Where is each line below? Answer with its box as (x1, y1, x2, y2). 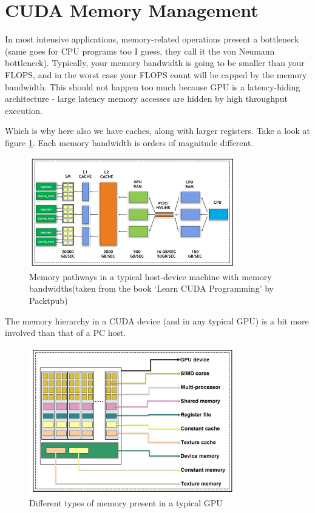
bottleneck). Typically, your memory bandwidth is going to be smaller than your (5, 56, 305, 69)
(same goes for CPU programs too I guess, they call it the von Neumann (5, 44, 275, 57)
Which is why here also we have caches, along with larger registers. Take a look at (5, 124, 310, 137)
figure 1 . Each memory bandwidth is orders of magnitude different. (5, 136, 254, 149)
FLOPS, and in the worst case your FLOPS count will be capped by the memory (5, 68, 307, 81)
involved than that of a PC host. (5, 326, 126, 339)
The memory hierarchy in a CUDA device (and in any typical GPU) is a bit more (5, 314, 309, 327)
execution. (5, 104, 42, 116)
